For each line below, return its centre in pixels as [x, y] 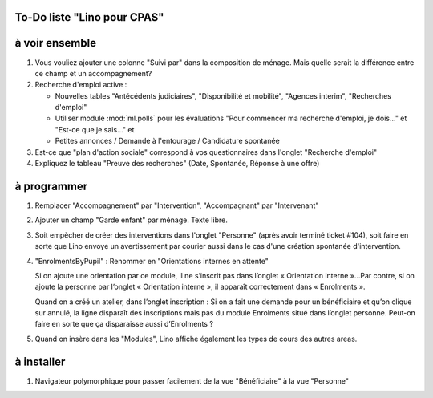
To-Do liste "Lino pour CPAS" [89, 17]
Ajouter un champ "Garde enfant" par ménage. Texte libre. [131, 220]
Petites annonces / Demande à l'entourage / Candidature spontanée [167, 141]
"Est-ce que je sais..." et [95, 129]
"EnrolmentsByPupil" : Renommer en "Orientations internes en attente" [152, 261]
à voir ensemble [55, 43]
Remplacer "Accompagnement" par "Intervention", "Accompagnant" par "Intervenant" [177, 205]
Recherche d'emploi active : [81, 85]
